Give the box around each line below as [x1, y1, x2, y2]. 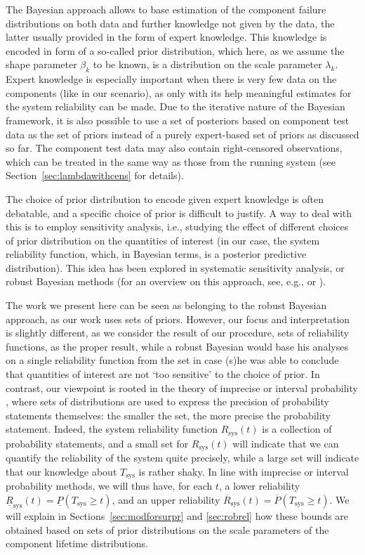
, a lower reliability [218, 478, 300, 493]
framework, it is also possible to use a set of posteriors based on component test [6, 112, 350, 127]
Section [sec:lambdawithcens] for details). [6, 168, 184, 183]
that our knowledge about [6, 464, 117, 478]
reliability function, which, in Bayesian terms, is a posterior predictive [6, 247, 307, 261]
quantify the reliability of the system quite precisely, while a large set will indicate [6, 450, 359, 465]
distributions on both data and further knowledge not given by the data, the [6, 15, 335, 30]
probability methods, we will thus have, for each [6, 478, 213, 493]
